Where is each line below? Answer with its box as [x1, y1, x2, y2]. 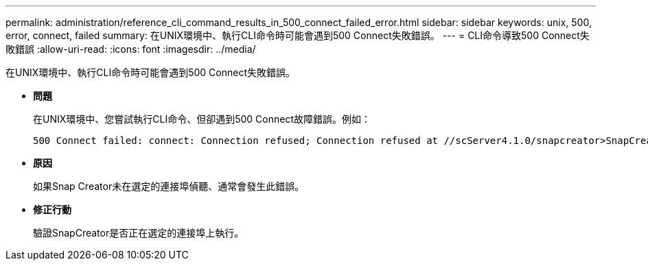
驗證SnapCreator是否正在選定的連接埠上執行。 [33, 227, 244, 239]
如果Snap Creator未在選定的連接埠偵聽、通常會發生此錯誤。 [33, 180, 305, 192]
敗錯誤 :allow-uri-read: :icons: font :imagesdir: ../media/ [5, 43, 256, 55]
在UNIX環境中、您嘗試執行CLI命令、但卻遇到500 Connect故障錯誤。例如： [33, 113, 371, 125]
